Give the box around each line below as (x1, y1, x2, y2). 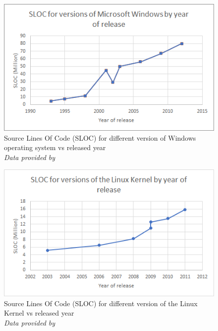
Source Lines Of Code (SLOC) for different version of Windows (4, 132, 196, 143)
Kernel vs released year (4, 308, 74, 318)
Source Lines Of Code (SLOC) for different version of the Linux (4, 298, 198, 308)
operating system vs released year (4, 142, 106, 153)
